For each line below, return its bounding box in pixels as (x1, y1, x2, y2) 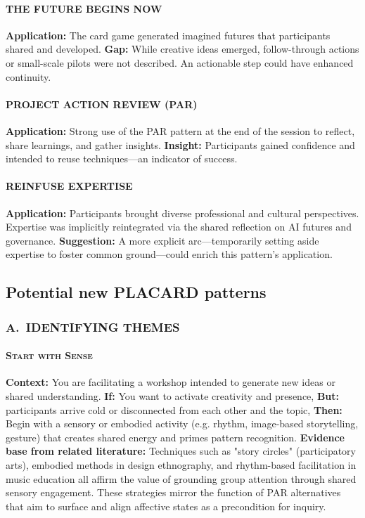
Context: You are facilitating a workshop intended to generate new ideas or (6, 375, 335, 389)
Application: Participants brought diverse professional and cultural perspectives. (6, 205, 359, 220)
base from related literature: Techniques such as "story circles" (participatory (6, 443, 356, 458)
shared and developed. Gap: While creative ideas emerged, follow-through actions (6, 41, 359, 56)
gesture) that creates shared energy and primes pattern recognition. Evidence (6, 429, 345, 444)
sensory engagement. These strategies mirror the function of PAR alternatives (6, 485, 341, 500)
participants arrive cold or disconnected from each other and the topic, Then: (6, 402, 342, 417)
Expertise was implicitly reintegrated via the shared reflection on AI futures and (6, 219, 352, 234)
